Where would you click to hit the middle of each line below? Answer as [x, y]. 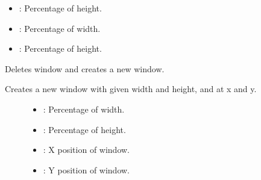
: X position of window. [86, 150]
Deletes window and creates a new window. [85, 68]
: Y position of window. [86, 169]
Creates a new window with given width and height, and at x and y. [131, 89]
